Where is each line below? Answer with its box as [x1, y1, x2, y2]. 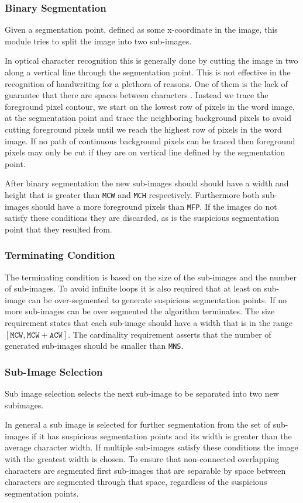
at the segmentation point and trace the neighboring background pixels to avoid [5, 112, 291, 124]
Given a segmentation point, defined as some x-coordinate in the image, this [5, 23, 278, 36]
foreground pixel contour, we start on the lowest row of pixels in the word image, [5, 100, 295, 112]
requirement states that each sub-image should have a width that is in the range [5, 317, 293, 329]
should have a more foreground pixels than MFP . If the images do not [31, 200, 277, 212]
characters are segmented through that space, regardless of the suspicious [5, 476, 267, 488]
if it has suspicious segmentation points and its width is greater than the [31, 429, 292, 442]
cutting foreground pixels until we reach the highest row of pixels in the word [5, 123, 282, 135]
